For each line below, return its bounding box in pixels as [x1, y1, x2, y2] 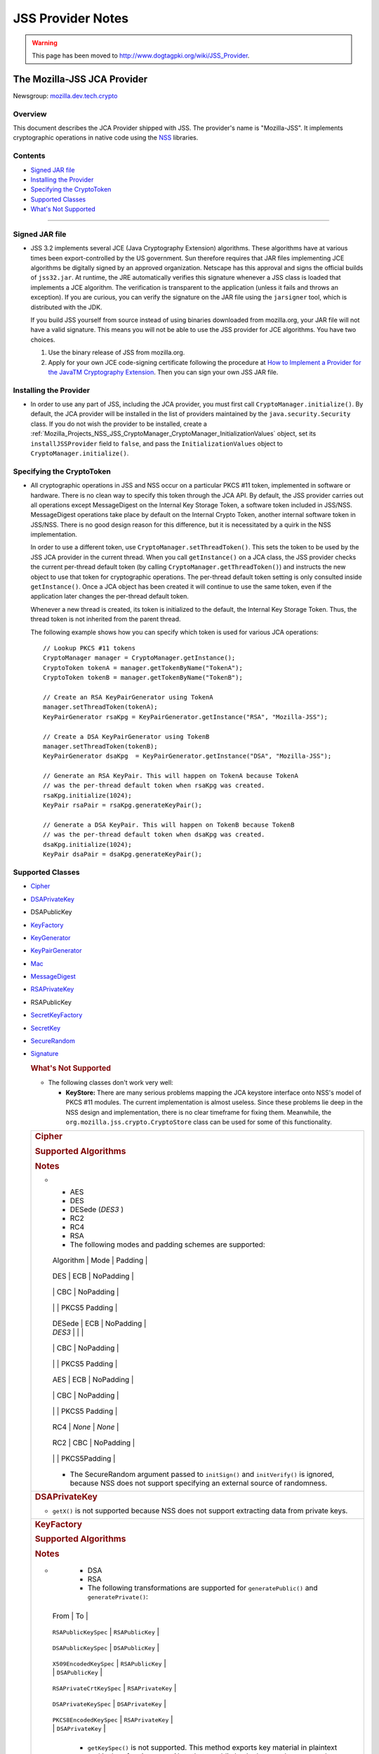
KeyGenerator [30, 933, 71, 942]
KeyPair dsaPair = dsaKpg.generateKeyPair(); [43, 850, 203, 859]
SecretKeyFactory [30, 1011, 83, 1019]
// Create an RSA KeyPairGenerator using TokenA [43, 693, 213, 701]
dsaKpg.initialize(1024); [43, 841, 133, 848]
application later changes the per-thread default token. [30, 592, 189, 601]
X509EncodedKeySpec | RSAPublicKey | [52, 1658, 166, 1668]
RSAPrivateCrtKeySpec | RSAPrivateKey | [52, 1682, 177, 1692]
